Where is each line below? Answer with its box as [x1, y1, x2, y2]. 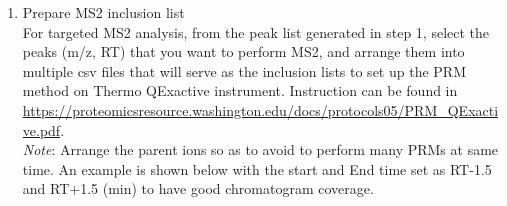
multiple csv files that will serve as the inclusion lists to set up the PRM [22, 60, 466, 81]
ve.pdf [22, 119, 61, 140]
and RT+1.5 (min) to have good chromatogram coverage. [22, 178, 374, 199]
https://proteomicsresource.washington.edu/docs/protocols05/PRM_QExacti [22, 99, 499, 120]
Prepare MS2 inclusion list [22, 2, 185, 22]
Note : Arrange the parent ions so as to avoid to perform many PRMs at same [22, 139, 499, 160]
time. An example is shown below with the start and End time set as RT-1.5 [22, 158, 492, 179]
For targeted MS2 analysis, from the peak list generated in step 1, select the [22, 21, 490, 42]
